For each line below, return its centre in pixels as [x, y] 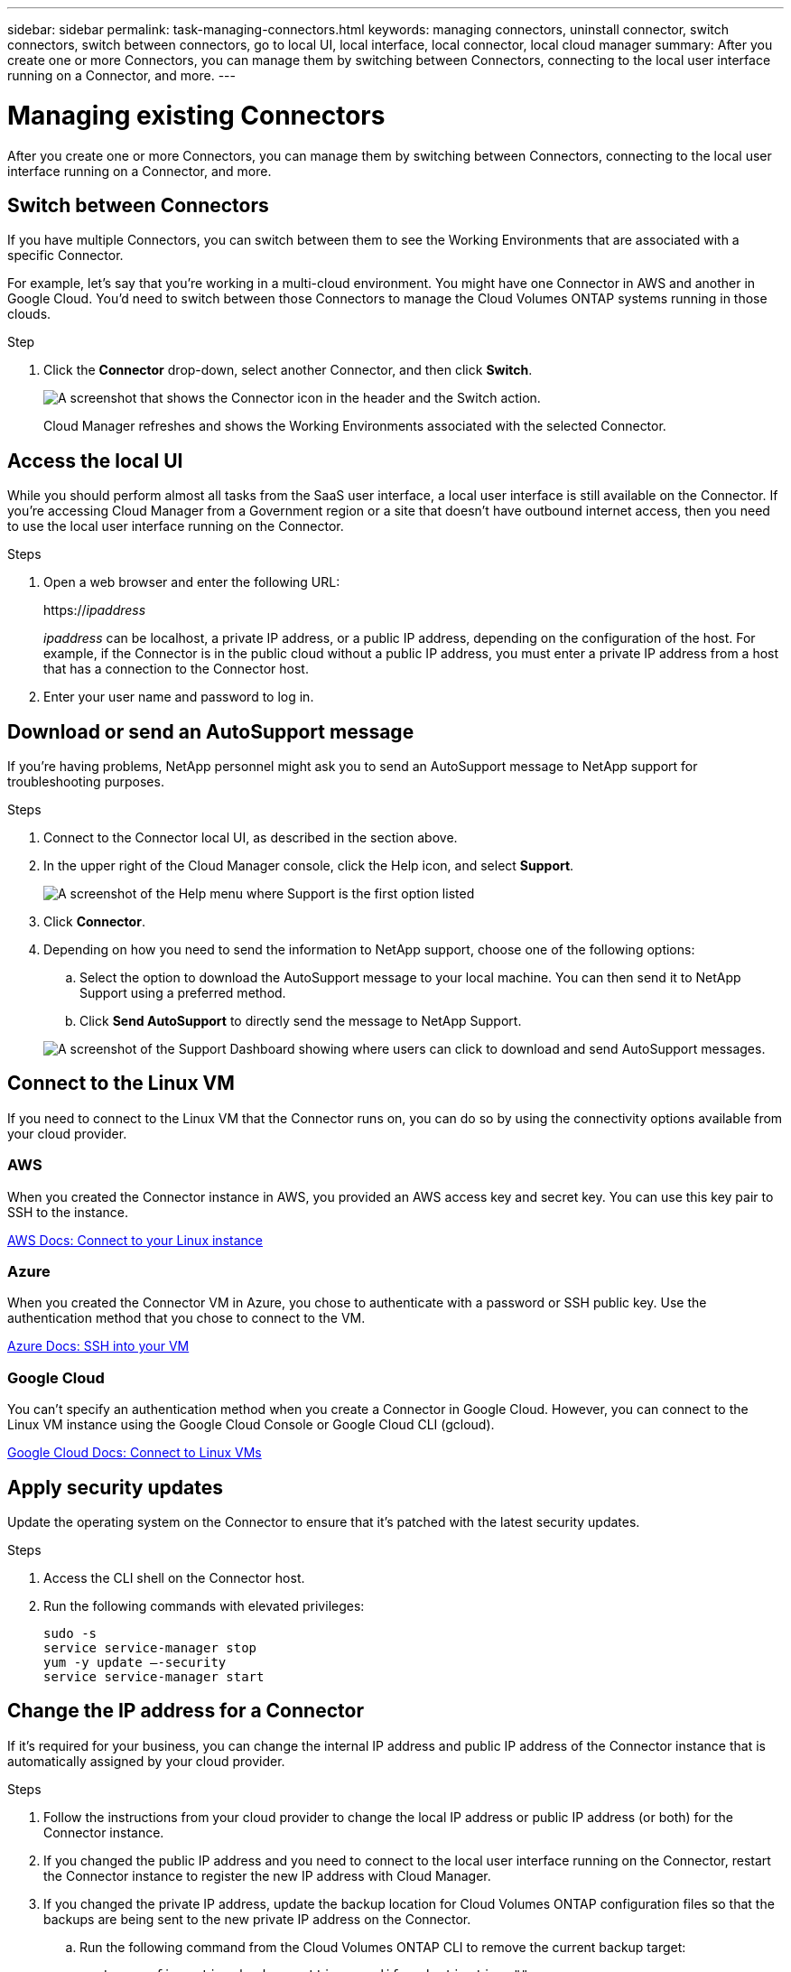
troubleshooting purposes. [86, 782]
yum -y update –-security [135, 1662]
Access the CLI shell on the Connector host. [174, 1577]
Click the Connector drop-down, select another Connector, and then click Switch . [288, 370]
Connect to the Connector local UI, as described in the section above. [251, 838]
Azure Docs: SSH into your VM [98, 1346]
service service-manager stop [150, 1647]
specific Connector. [65, 256]
